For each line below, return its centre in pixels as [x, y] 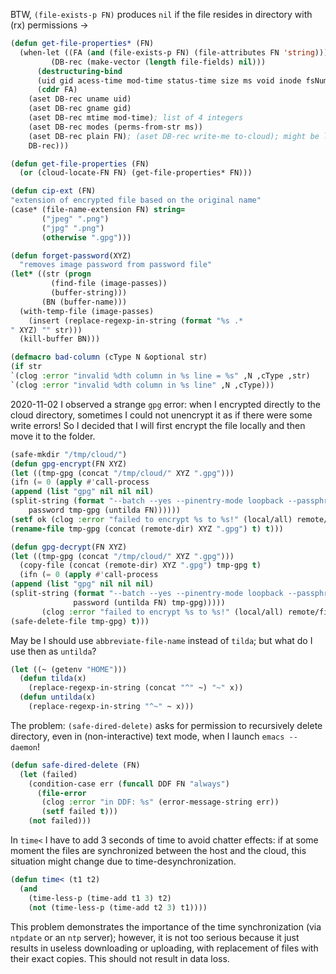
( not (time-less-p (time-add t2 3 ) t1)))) [118, 907]
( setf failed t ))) [79, 812]
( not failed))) [60, 821]
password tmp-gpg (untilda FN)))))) [105, 510]
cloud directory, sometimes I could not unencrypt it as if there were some [161, 415]
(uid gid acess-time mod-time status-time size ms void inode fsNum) [184, 80]
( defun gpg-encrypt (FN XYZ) [69, 464]
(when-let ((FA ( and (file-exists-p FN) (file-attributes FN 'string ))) [174, 52]
